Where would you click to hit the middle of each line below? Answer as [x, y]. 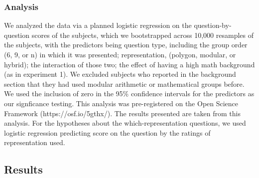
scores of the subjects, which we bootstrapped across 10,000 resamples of [142, 35]
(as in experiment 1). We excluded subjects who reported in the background [120, 74]
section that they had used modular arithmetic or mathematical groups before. [124, 84]
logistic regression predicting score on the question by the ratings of [107, 132]
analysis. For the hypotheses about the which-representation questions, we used [125, 123]
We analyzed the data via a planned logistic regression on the [98, 25]
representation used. [35, 142]
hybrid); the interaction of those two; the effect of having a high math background [129, 64]
